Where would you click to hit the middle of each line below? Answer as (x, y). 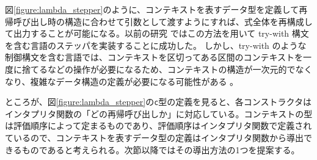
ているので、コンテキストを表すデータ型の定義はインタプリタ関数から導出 (155, 137)
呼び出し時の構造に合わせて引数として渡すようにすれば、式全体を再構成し (163, 21)
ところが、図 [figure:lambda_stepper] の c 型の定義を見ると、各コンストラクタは (158, 102)
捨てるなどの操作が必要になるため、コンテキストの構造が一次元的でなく (167, 69)
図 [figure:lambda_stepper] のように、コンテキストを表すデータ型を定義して (152, 9)
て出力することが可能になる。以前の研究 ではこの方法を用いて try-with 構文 (157, 33)
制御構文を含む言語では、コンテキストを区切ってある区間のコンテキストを (154, 57)
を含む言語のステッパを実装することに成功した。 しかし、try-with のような (156, 45)
